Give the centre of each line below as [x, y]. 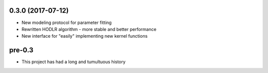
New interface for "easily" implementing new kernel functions [85, 36]
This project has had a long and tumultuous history [74, 62]
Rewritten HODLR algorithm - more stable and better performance [89, 29]
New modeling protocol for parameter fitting [67, 23]
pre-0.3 [21, 50]
